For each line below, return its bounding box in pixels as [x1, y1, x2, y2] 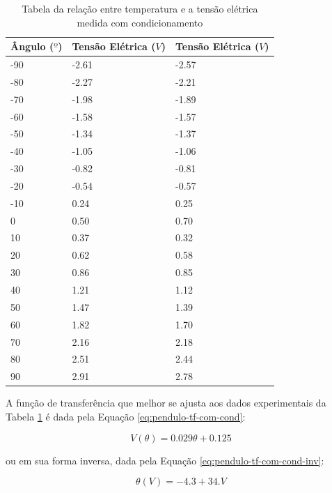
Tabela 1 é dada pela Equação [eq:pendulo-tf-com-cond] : [6, 409, 246, 423]
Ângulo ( [10, 39, 54, 54]
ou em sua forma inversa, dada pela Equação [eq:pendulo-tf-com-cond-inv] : [6, 453, 324, 467]
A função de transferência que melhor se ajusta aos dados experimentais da [6, 395, 326, 410]
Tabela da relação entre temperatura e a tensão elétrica [22, 1, 258, 15]
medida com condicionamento [77, 15, 203, 29]
